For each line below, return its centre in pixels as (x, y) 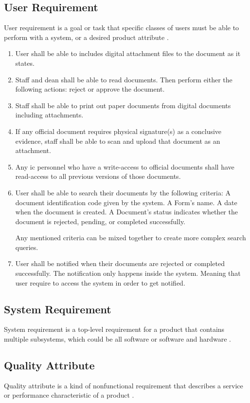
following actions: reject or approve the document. (90, 89)
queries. (27, 247)
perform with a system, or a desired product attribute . (86, 37)
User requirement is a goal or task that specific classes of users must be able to (122, 28)
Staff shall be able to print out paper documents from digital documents (123, 105)
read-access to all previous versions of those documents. (98, 176)
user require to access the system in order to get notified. (100, 282)
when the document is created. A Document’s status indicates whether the (126, 212)
